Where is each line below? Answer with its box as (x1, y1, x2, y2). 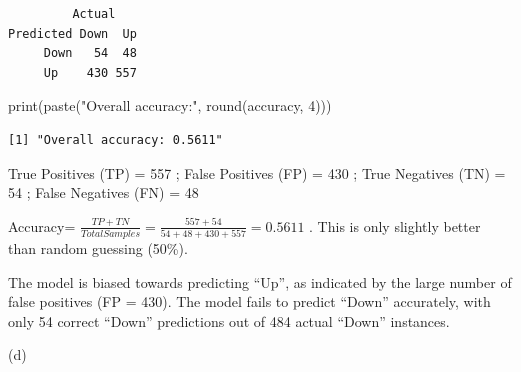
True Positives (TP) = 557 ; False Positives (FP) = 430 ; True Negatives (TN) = (8, 162, 506, 183)
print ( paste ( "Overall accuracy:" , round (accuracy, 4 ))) (8, 95, 332, 116)
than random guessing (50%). (8, 238, 188, 259)
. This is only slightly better (309, 215, 481, 236)
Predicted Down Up (8, 26, 137, 41)
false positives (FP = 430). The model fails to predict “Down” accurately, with (8, 291, 491, 312)
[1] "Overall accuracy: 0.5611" (8, 132, 223, 147)
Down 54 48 (43, 46, 137, 61)
